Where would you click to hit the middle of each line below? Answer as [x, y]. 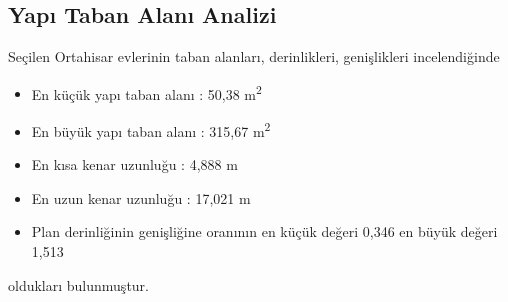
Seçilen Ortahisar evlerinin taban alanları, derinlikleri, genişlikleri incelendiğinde [254, 56]
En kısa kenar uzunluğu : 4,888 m [134, 164]
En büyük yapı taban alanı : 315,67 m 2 [151, 129]
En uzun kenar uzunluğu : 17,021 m [141, 197]
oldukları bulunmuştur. [78, 284]
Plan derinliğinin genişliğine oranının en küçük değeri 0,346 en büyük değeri [264, 231]
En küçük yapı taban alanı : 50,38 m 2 [146, 92]
